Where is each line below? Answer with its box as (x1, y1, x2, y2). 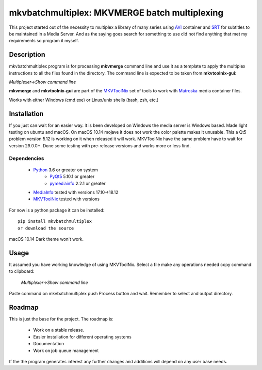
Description (9, 51, 46, 59)
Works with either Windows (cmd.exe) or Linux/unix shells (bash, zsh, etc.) (9, 97, 159, 103)
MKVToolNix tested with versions (33, 196, 99, 202)
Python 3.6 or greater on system (33, 167, 98, 173)
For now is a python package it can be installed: (9, 207, 105, 213)
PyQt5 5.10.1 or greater (49, 174, 95, 179)
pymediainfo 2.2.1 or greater (49, 180, 106, 186)
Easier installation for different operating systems (33, 334, 132, 340)
